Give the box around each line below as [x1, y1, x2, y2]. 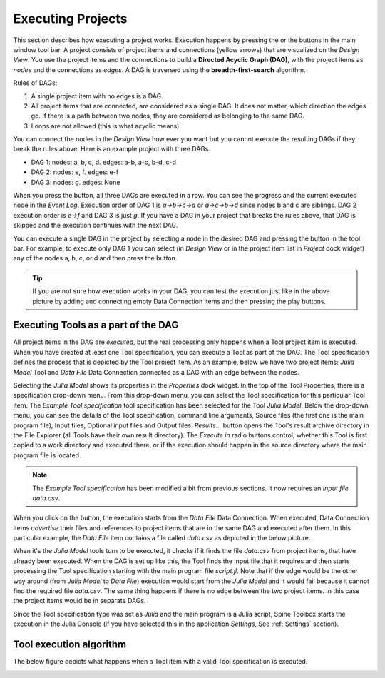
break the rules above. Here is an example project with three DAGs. [13, 145, 210, 153]
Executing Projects [13, 11, 128, 26]
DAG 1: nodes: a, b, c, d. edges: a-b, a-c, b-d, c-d [31, 158, 177, 166]
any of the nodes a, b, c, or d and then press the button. [13, 254, 178, 263]
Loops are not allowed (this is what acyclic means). [31, 121, 182, 130]
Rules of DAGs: [13, 79, 58, 87]
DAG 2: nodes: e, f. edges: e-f [31, 168, 119, 176]
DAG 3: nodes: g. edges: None [31, 178, 120, 186]
